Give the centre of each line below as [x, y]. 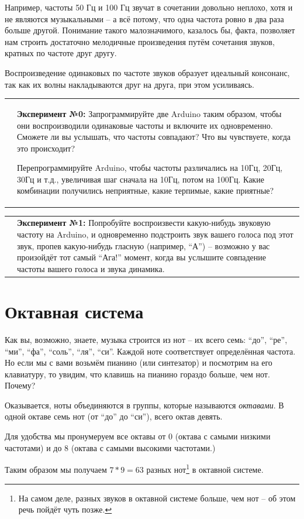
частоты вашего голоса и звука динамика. [91, 268]
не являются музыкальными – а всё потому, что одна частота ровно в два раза [144, 18]
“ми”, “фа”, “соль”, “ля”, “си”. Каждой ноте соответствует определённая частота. [150, 351]
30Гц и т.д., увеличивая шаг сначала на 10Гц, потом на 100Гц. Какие [141, 179]
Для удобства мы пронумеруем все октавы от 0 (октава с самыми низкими [138, 436]
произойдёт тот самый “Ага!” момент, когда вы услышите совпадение [142, 257]
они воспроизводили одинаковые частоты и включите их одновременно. [145, 125]
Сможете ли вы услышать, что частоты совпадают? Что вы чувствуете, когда [154, 137]
